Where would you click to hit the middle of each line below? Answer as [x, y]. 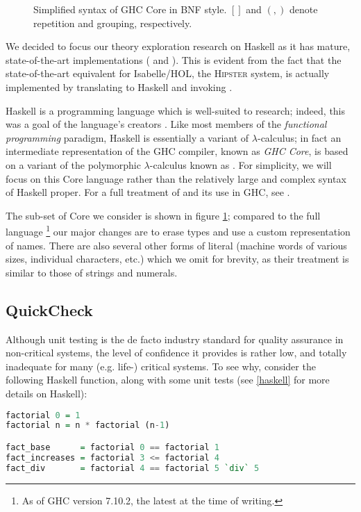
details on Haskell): [47, 393]
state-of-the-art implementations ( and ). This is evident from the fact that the [174, 59]
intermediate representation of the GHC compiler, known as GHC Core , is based [177, 151]
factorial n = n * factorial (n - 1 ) [88, 426]
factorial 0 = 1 [43, 415]
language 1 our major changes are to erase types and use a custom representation [178, 230]
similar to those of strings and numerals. [92, 272]
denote [303, 9]
